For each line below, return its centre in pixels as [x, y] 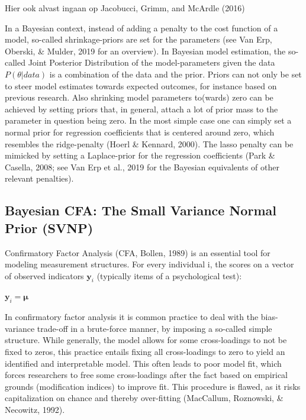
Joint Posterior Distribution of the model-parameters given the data [152, 62]
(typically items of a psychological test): [169, 275]
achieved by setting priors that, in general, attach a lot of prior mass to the [141, 109]
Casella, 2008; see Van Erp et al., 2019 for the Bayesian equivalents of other [142, 167]
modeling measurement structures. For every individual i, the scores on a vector [149, 264]
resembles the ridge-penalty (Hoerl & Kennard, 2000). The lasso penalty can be [149, 143]
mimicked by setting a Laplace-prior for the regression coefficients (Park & [140, 155]
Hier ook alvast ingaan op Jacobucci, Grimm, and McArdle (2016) [125, 8]
